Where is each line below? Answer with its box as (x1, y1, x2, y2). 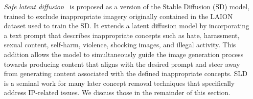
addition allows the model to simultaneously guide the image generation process (4, 49, 244, 59)
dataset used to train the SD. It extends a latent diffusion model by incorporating (4, 20, 250, 31)
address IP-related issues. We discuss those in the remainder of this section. (4, 87, 230, 98)
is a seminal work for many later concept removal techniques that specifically (4, 78, 235, 88)
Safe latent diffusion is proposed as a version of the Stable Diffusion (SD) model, (4, 1, 250, 11)
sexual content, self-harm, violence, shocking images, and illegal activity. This (4, 40, 236, 50)
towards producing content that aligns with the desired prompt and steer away (4, 59, 240, 69)
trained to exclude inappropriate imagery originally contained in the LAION (4, 11, 233, 21)
